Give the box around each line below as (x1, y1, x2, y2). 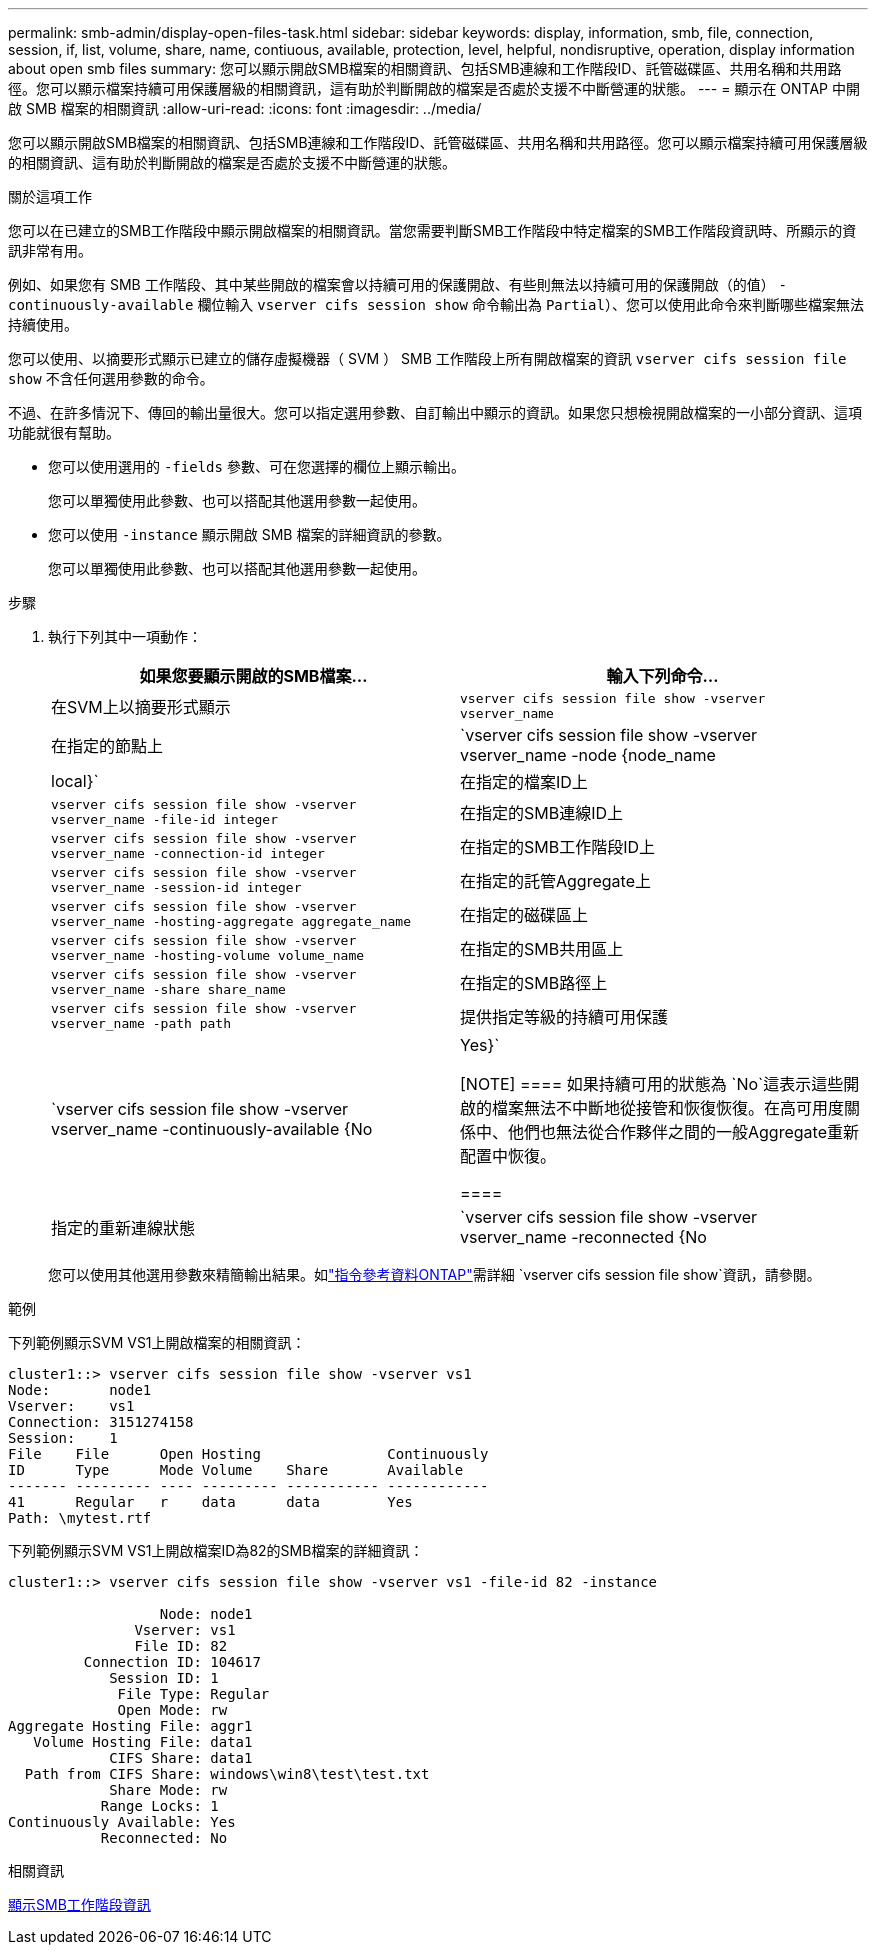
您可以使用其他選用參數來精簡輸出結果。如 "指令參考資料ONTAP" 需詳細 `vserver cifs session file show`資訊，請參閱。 (48, 1266, 821, 1283)
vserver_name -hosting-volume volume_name (51, 948, 365, 963)
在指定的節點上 (51, 736, 164, 756)
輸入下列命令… (606, 666, 719, 686)
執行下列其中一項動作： (48, 628, 202, 645)
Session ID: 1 (109, 1670, 219, 1686)
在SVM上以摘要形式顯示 (51, 697, 231, 717)
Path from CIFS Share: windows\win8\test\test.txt (24, 1766, 430, 1782)
